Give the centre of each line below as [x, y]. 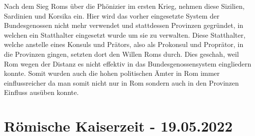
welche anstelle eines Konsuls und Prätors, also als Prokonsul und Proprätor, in [124, 44]
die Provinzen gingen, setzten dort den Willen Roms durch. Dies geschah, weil [122, 54]
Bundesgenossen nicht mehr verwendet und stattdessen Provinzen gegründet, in [124, 25]
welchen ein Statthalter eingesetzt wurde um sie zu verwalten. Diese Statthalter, [125, 34]
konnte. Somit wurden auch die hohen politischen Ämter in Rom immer [112, 73]
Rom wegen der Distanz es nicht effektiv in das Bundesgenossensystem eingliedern [128, 63]
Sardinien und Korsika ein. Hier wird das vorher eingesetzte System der [112, 15]
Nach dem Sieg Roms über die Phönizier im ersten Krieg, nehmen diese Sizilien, [124, 6]
